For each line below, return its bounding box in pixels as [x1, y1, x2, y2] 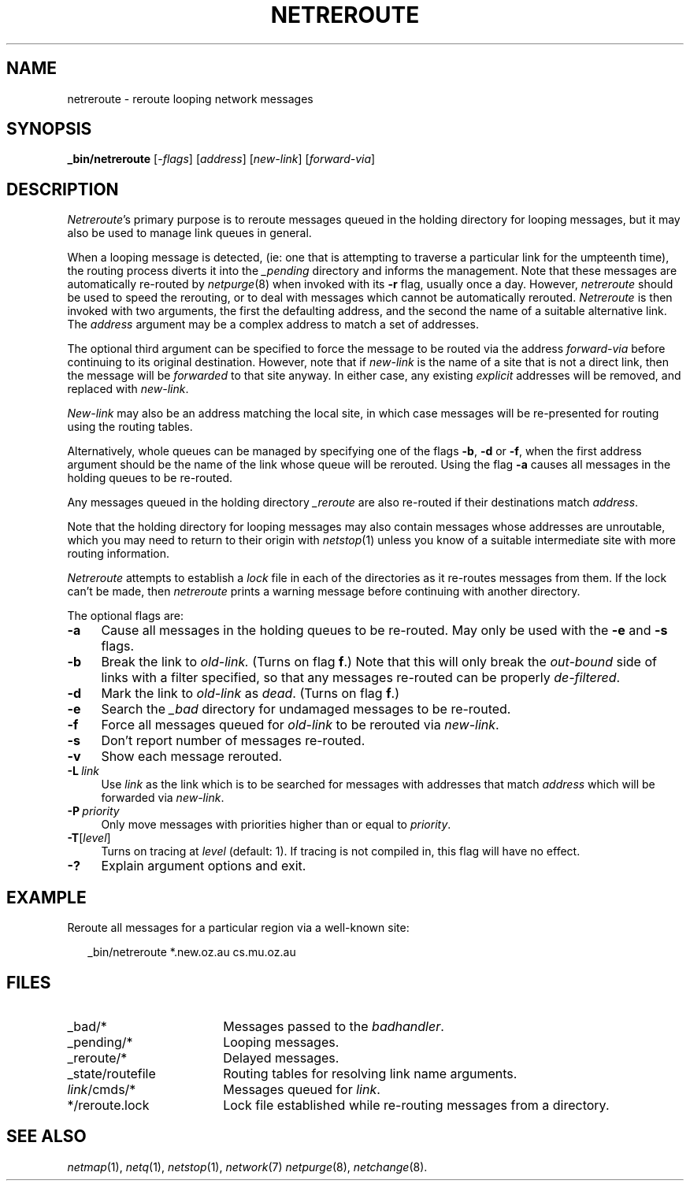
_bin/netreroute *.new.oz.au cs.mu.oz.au [87, 945, 296, 959]
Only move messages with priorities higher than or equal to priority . [101, 818, 451, 832]
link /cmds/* [67, 1081, 136, 1097]
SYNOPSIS [6, 119, 92, 139]
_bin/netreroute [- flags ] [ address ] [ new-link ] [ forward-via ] [67, 152, 376, 166]
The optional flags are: [67, 609, 184, 623]
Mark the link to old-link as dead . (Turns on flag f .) [101, 685, 399, 702]
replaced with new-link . [67, 382, 189, 396]
